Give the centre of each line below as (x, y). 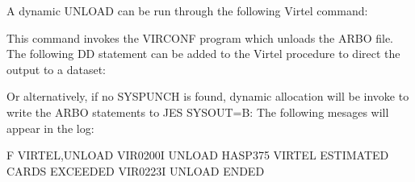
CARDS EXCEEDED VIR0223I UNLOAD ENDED (136, 170)
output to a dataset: (56, 69)
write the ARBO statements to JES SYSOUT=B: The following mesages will (198, 112)
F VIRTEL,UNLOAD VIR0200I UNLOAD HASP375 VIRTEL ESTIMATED (198, 155)
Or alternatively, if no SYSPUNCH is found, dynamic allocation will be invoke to (208, 96)
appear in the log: (50, 128)
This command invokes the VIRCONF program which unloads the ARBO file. (200, 37)
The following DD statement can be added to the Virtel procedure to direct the (203, 54)
